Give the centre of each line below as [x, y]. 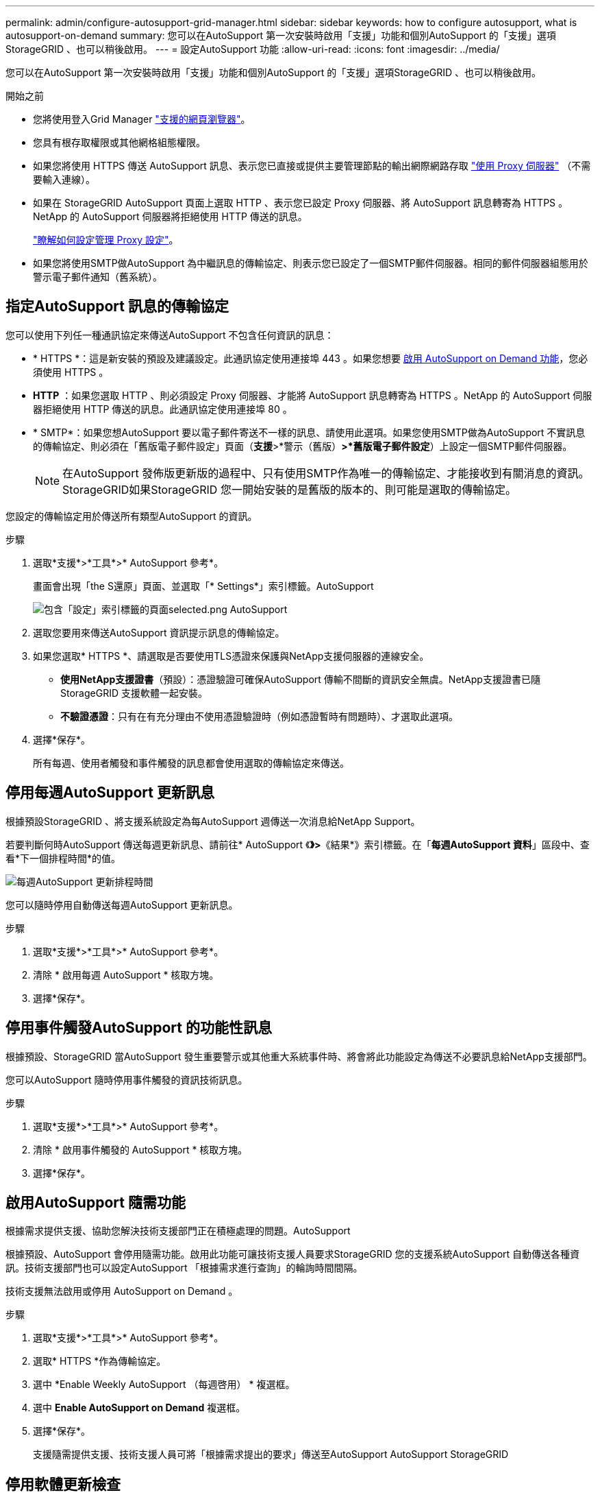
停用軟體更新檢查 [63, 1484]
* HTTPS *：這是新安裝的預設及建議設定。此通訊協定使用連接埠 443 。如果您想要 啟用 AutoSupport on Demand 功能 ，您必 [311, 358]
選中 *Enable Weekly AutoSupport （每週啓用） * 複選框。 [164, 1385]
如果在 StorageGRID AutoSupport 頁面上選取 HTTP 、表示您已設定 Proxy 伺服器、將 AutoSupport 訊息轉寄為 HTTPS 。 [301, 203]
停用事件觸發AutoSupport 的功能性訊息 [139, 1028]
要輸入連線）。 [64, 179]
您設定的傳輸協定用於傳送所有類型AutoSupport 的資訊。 [132, 516]
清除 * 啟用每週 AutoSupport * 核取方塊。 [126, 974]
